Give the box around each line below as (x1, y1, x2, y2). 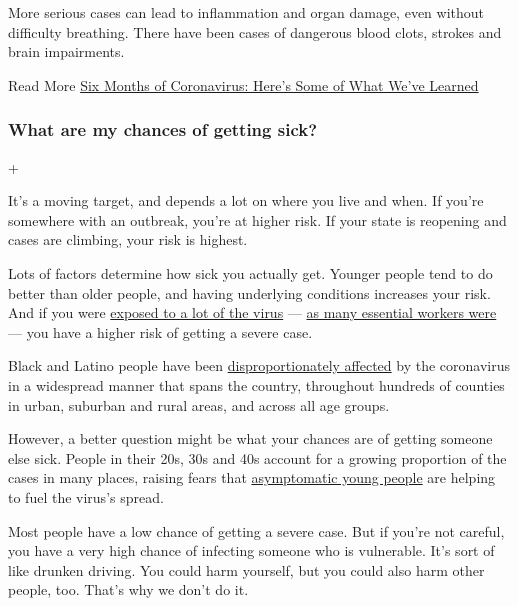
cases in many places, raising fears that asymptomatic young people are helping (8, 467, 496, 488)
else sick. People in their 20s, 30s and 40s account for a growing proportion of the (8, 447, 507, 468)
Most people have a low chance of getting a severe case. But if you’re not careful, (8, 520, 505, 541)
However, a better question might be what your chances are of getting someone (8, 428, 493, 449)
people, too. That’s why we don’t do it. (8, 579, 249, 600)
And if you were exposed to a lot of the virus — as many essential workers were (8, 302, 497, 323)
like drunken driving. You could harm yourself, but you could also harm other (8, 559, 485, 580)
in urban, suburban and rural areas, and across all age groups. (8, 394, 390, 415)
